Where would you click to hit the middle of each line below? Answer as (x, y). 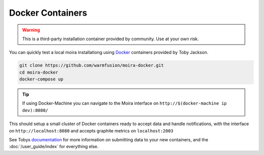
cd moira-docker (39, 72)
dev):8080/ (35, 110)
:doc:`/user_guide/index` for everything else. (54, 147)
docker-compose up (41, 79)
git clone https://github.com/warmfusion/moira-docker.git (91, 65)
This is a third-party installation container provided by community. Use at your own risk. (110, 39)
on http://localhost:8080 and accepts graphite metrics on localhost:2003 (91, 130)
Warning (31, 30)
